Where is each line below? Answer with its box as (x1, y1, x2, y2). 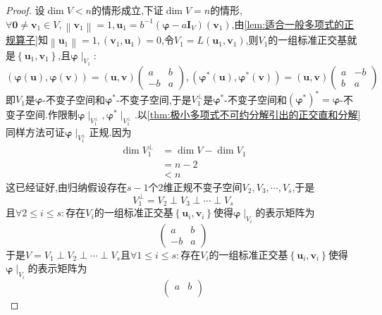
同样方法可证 (6, 124, 65, 139)
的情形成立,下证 (91, 3, 164, 17)
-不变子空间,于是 (116, 92, 192, 106)
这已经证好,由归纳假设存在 (6, 179, 127, 194)
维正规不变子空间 (163, 179, 242, 194)
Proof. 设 (6, 3, 45, 17)
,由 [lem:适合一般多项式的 (231, 16, 345, 31)
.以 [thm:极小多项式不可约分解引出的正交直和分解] (134, 107, 361, 122)
